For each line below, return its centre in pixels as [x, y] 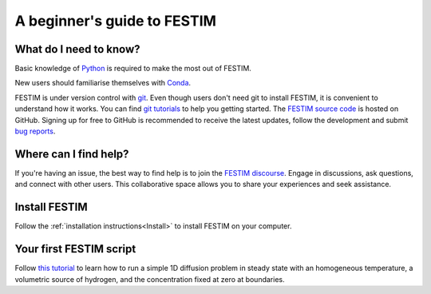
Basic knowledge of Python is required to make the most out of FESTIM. [133, 69]
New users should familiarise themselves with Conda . [103, 83]
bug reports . [35, 131]
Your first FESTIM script [75, 249]
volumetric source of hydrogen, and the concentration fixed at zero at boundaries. [150, 279]
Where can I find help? [72, 154]
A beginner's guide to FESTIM [116, 21]
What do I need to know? [77, 49]
